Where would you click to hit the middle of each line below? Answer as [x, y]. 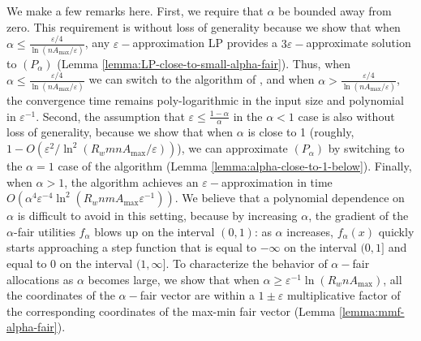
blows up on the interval [155, 231]
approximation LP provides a [205, 43]
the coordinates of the [61, 295]
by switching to [366, 148]
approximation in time [277, 181]
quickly [396, 231]
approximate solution [359, 43]
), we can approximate [232, 148]
